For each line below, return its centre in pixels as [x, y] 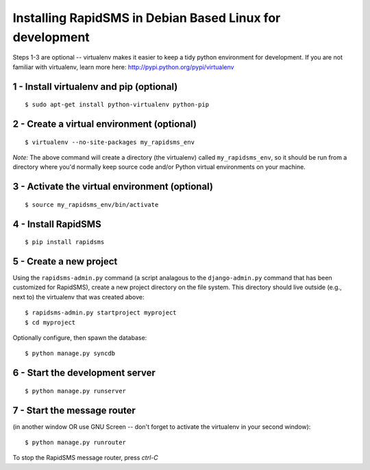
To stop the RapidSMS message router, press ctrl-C [85, 458]
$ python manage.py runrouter [76, 443]
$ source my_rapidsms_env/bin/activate [92, 205]
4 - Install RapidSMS [57, 224]
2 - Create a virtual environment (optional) [104, 124]
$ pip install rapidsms [65, 242]
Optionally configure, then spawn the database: [80, 338]
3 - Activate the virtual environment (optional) [113, 187]
